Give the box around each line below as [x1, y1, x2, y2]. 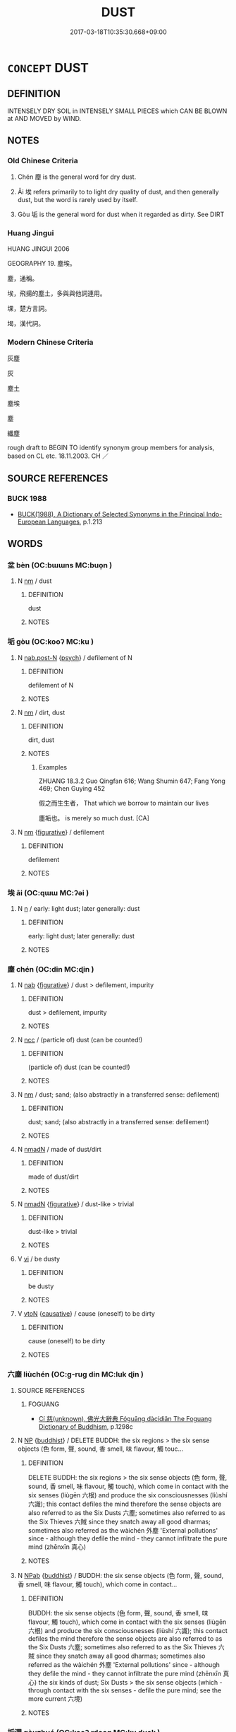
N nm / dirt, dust [17, 708, 66, 717]
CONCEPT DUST [7, 59, 89, 76]
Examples [38, 762, 68, 771]
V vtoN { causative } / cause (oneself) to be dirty [17, 1309, 155, 1318]
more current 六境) [27, 1694, 83, 1703]
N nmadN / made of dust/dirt [17, 1145, 101, 1154]
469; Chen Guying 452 [38, 784, 106, 792]
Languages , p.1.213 [46, 517, 103, 526]
